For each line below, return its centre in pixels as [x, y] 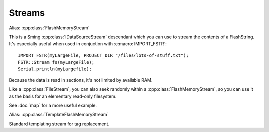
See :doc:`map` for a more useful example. [53, 105]
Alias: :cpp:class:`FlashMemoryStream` [49, 28]
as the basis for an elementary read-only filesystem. [63, 96]
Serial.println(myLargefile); [55, 69]
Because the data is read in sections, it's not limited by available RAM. [81, 80]
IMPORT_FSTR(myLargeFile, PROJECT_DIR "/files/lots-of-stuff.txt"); [103, 55]
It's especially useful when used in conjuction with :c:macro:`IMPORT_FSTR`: [88, 44]
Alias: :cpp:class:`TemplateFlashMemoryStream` [59, 115]
